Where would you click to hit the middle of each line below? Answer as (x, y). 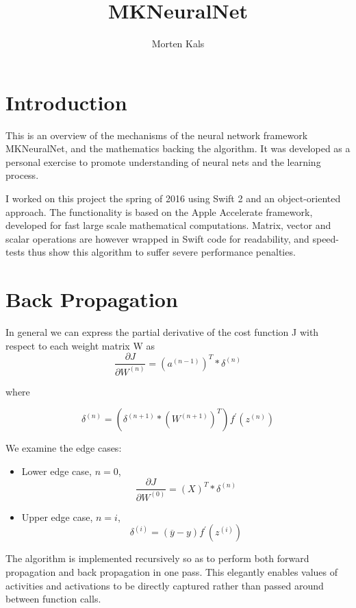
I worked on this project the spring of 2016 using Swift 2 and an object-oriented (173, 198)
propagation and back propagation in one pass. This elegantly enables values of (172, 571)
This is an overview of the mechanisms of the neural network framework (157, 135)
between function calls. (53, 599)
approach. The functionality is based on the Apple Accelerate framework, (159, 211)
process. (22, 175)
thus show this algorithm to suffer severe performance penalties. (162, 252)
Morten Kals (178, 44)
